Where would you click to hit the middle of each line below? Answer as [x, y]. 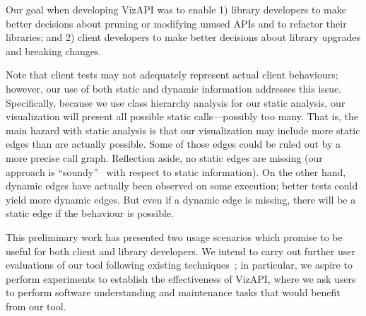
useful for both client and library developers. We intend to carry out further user [181, 251]
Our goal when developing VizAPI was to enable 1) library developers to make [176, 9]
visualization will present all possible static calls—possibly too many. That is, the [182, 116]
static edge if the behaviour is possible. [90, 213]
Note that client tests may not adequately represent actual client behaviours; [172, 75]
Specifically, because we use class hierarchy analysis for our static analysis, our [176, 102]
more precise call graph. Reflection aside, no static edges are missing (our [164, 157]
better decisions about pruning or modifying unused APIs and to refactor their [176, 23]
